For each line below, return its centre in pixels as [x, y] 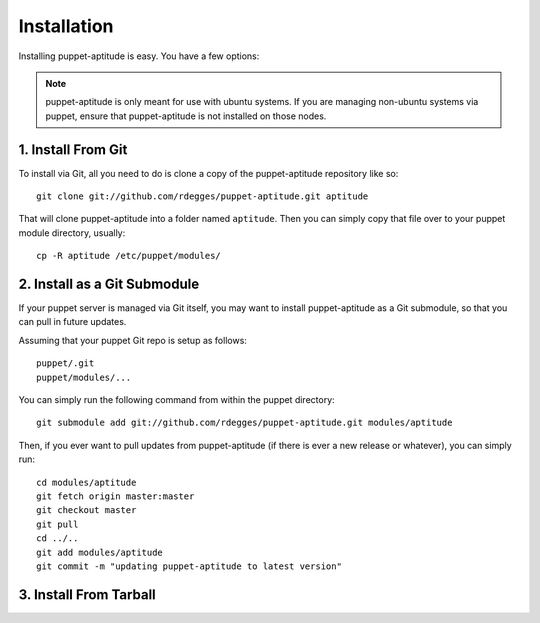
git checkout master [86, 510]
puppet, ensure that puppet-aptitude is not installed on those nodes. [186, 116]
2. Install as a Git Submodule [109, 284]
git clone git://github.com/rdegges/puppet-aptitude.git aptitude [202, 196]
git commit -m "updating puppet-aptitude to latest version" [189, 566]
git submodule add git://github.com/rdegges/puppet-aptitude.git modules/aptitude [244, 423]
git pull [57, 524]
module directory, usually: [72, 232]
